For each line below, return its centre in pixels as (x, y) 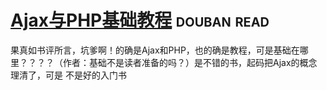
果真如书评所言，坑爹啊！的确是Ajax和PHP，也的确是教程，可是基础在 (155, 50)
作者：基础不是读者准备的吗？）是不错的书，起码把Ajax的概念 (190, 62)
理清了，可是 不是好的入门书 (68, 75)
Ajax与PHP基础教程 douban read (140, 20)
